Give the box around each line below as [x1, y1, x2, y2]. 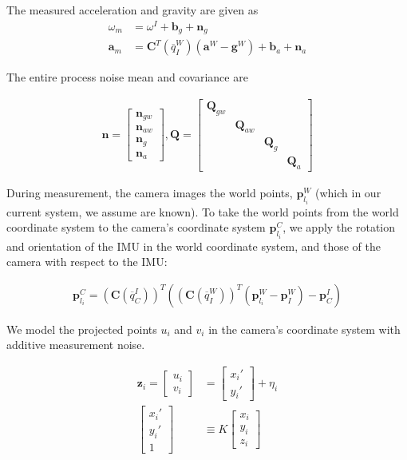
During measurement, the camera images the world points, [6, 184, 293, 201]
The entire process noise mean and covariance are [6, 69, 248, 85]
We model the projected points [6, 320, 157, 337]
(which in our [315, 184, 381, 201]
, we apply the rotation [283, 219, 396, 236]
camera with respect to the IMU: [6, 253, 168, 270]
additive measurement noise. [6, 336, 145, 353]
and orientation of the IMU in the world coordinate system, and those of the [6, 237, 381, 254]
